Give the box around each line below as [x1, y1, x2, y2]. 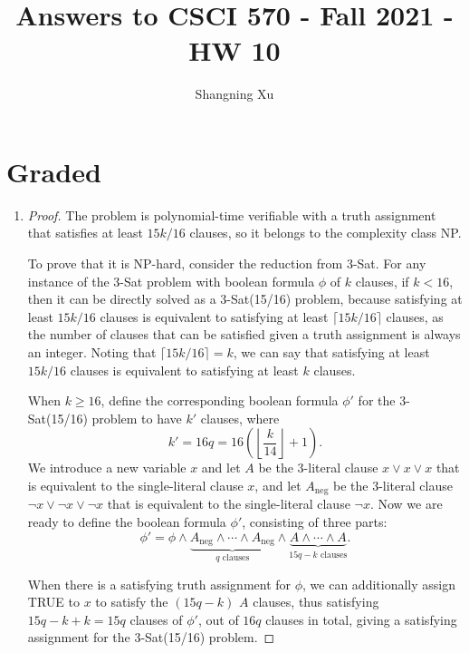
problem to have [91, 408, 182, 427]
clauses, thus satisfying [253, 592, 379, 611]
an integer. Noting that [27, 343, 157, 361]
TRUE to [27, 592, 80, 611]
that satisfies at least [27, 223, 143, 242]
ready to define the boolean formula [27, 512, 226, 531]
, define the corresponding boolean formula [100, 391, 339, 410]
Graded [6, 152, 101, 190]
